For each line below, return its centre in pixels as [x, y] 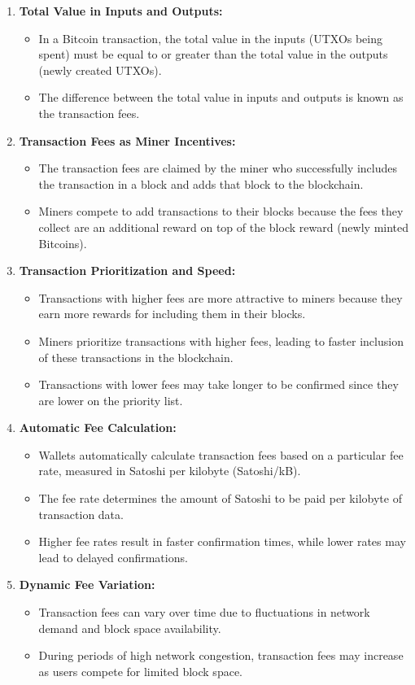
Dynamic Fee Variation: [87, 585]
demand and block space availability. [130, 628]
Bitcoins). [63, 243]
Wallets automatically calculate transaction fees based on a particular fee [221, 454]
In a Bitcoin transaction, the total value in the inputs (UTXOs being [211, 38]
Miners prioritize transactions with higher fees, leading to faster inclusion [221, 340]
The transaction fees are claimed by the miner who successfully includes [218, 168]
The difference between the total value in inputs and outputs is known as [221, 97]
